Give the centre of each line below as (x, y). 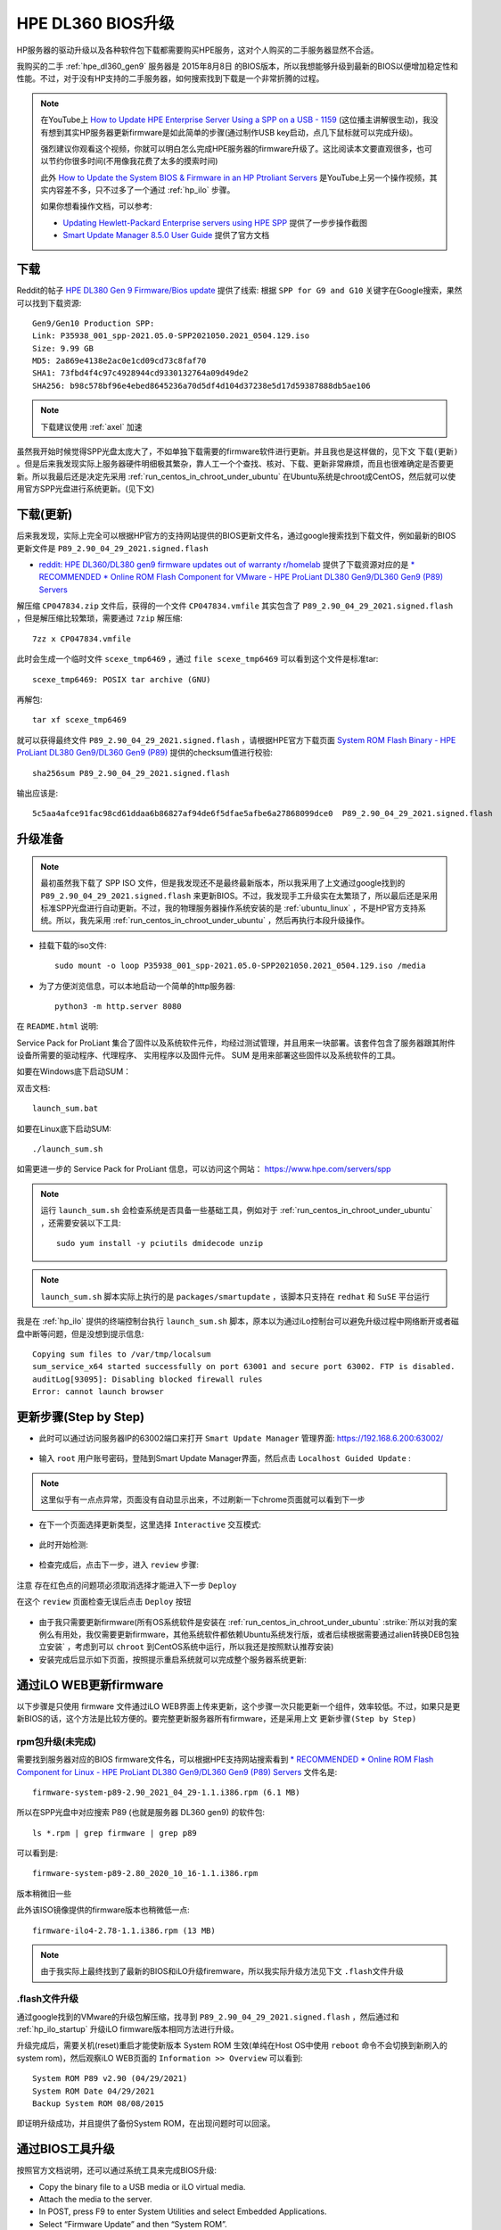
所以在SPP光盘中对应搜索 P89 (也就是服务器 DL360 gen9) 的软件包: (140, 1813)
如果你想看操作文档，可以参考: (97, 206)
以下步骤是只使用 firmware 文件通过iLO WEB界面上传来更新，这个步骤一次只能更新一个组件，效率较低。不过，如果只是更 (238, 1706)
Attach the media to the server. (95, 2199)
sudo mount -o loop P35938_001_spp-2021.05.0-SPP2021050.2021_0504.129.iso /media (240, 966)
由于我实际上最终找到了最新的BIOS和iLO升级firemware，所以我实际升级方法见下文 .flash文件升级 (222, 1971)
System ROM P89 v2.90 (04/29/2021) (110, 2079)
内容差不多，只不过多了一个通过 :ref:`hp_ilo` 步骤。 (141, 190)
